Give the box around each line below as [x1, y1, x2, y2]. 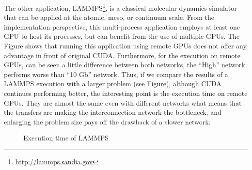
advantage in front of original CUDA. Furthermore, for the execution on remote [4, 50, 240, 60]
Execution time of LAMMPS [23, 133, 109, 143]
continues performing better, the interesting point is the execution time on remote [4, 88, 248, 98]
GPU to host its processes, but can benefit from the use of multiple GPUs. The [4, 31, 240, 41]
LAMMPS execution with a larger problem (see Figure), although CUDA [4, 78, 221, 89]
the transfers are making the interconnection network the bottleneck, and [4, 107, 221, 117]
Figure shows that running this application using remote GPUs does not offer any [4, 41, 247, 51]
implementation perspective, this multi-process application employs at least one [4, 21, 240, 31]
